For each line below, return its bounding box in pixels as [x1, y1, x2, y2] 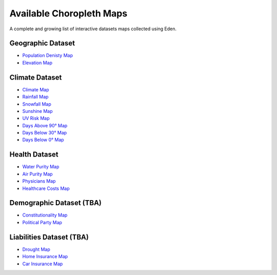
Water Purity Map [22, 164, 60, 170]
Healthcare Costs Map [22, 185, 70, 191]
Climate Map [22, 86, 49, 92]
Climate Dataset [9, 73, 62, 82]
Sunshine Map [22, 108, 53, 114]
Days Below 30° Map [22, 130, 67, 136]
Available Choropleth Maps [9, 8, 128, 19]
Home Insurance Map [22, 253, 68, 260]
